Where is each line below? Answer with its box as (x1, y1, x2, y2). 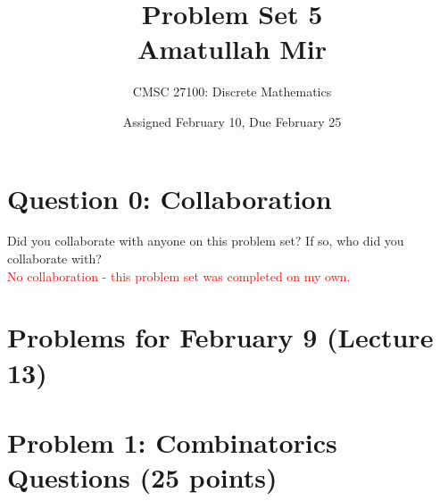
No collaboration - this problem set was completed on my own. (7, 266, 351, 285)
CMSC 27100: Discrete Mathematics (132, 82, 332, 101)
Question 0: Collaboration (7, 180, 332, 216)
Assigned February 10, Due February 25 (122, 112, 342, 130)
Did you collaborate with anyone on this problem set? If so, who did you (7, 231, 404, 250)
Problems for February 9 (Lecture (7, 319, 434, 355)
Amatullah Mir (137, 30, 328, 67)
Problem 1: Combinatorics (7, 423, 337, 460)
